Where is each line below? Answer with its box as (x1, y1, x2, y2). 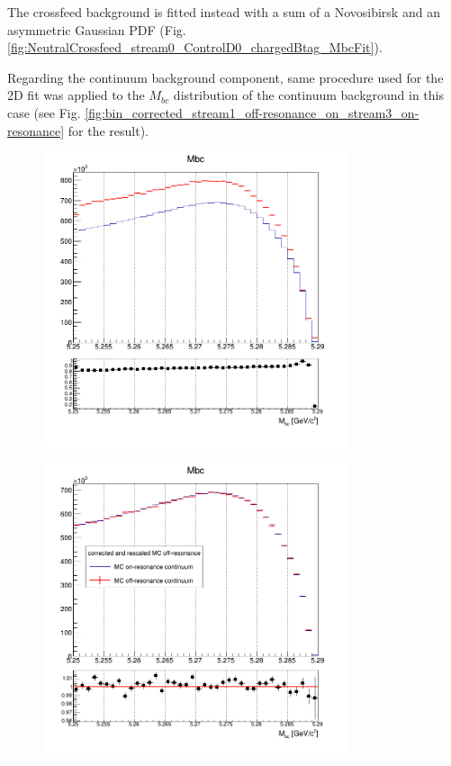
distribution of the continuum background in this (173, 86, 444, 104)
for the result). (68, 121, 149, 140)
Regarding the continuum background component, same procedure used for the (7, 68, 444, 86)
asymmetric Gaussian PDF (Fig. (7, 20, 186, 39)
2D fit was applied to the (7, 86, 145, 104)
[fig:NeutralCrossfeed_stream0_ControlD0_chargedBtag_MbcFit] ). (7, 38, 383, 57)
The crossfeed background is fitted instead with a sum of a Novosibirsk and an (7, 3, 440, 21)
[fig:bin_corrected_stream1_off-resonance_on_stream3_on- (85, 103, 419, 122)
